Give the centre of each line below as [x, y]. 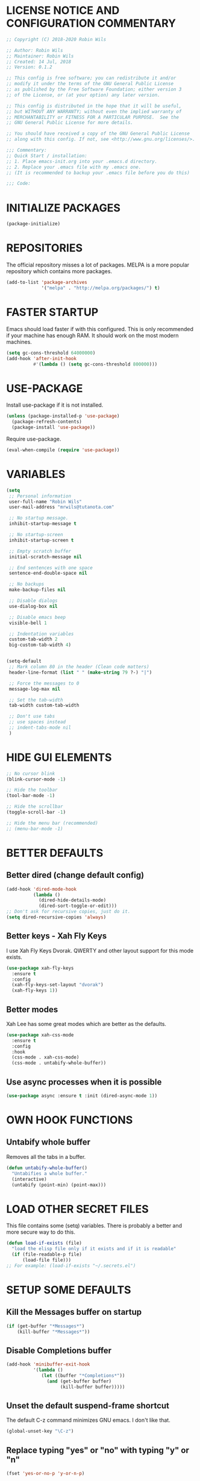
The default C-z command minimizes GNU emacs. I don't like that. [88, 1420]
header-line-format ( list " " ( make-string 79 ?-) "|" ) [80, 672]
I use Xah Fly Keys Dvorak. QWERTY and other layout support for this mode [100, 950]
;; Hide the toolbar [32, 790]
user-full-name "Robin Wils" [45, 502]
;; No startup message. [39, 518]
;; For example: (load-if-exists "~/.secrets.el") [71, 1266]
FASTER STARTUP [52, 312]
